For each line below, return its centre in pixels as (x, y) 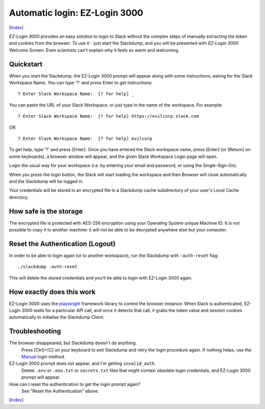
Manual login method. (43, 357)
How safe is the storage (46, 211)
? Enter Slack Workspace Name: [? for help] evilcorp (85, 138)
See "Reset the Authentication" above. (60, 391)
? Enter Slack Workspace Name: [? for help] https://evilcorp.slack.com (108, 116)
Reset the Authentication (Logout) (62, 243)
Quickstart (26, 64)
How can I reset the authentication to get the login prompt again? (75, 384)
